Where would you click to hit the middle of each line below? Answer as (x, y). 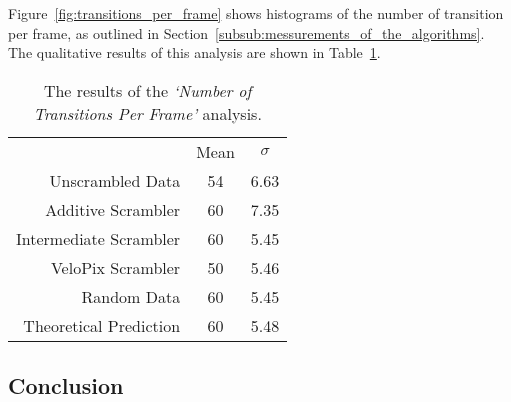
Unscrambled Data (115, 180)
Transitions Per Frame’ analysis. (147, 113)
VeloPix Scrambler (115, 267)
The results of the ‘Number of (147, 90)
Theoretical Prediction (102, 325)
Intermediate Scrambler (98, 238)
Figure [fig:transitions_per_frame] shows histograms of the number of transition (256, 13)
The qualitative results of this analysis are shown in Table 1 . (194, 52)
